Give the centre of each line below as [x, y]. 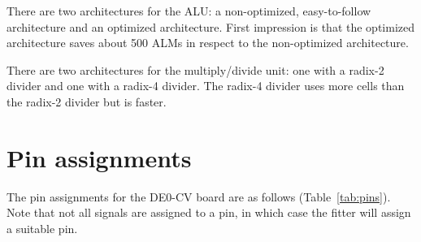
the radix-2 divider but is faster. [87, 101]
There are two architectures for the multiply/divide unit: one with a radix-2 [195, 69]
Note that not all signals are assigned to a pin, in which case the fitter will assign [209, 212]
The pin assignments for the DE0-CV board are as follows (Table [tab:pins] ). [199, 196]
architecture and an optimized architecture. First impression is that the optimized [211, 26]
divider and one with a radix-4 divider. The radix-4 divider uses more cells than [206, 86]
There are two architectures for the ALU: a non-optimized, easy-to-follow [189, 11]
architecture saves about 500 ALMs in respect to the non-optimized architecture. [208, 43]
